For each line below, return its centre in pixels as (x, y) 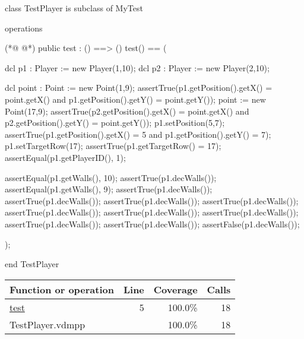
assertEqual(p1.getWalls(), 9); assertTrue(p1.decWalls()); (109, 189)
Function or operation (62, 289)
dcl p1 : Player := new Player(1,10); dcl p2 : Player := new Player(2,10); (137, 67)
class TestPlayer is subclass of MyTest (74, 8)
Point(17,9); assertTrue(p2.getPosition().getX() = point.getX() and (127, 111)
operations (24, 28)
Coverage (175, 289)
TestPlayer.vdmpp (47, 324)
